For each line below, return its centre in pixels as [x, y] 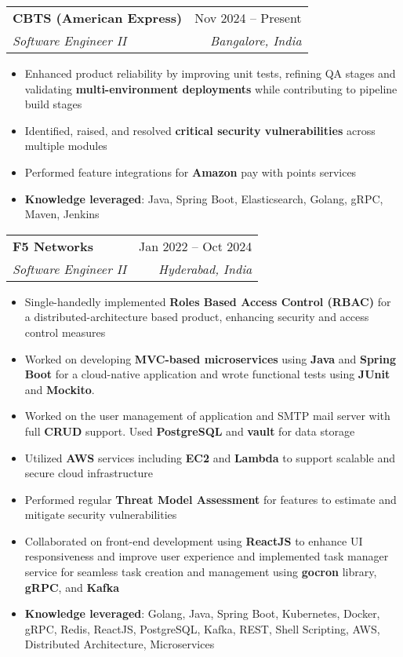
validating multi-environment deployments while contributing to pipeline [211, 88]
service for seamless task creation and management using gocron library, [201, 572]
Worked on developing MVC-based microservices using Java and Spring [210, 358]
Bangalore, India [256, 40]
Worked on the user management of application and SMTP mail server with [207, 416]
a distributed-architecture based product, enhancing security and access [197, 317]
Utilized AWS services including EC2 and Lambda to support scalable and [210, 457]
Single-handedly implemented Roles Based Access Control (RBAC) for [208, 301]
